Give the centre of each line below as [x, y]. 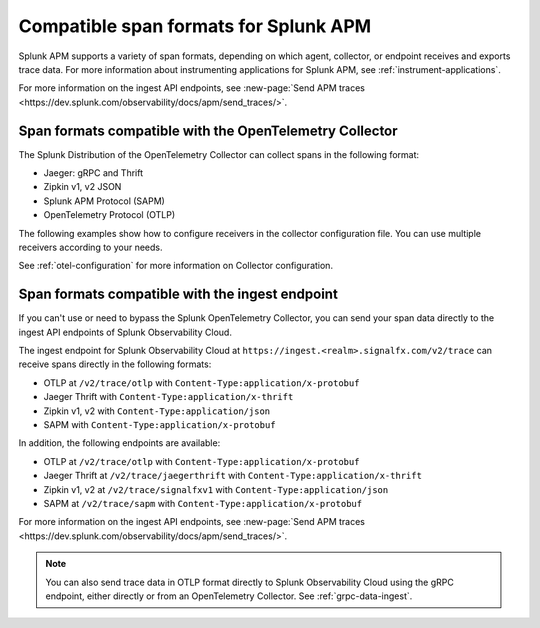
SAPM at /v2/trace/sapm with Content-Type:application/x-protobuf [203, 503]
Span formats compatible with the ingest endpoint [178, 294]
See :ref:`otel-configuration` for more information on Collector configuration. [176, 266]
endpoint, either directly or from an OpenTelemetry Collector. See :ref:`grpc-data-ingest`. [229, 596]
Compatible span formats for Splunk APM [195, 26]
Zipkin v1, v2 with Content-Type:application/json [157, 411]
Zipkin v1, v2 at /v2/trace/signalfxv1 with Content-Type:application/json [216, 489]
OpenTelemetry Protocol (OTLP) [109, 215]
